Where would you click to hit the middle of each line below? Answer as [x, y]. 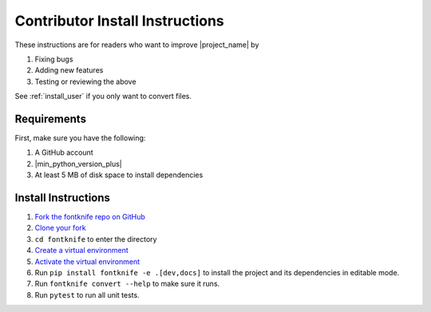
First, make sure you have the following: [80, 138]
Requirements [51, 118]
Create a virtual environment [82, 251]
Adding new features [69, 70]
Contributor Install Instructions [120, 21]
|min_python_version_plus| [79, 164]
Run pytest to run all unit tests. [87, 294]
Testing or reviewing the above [85, 81]
